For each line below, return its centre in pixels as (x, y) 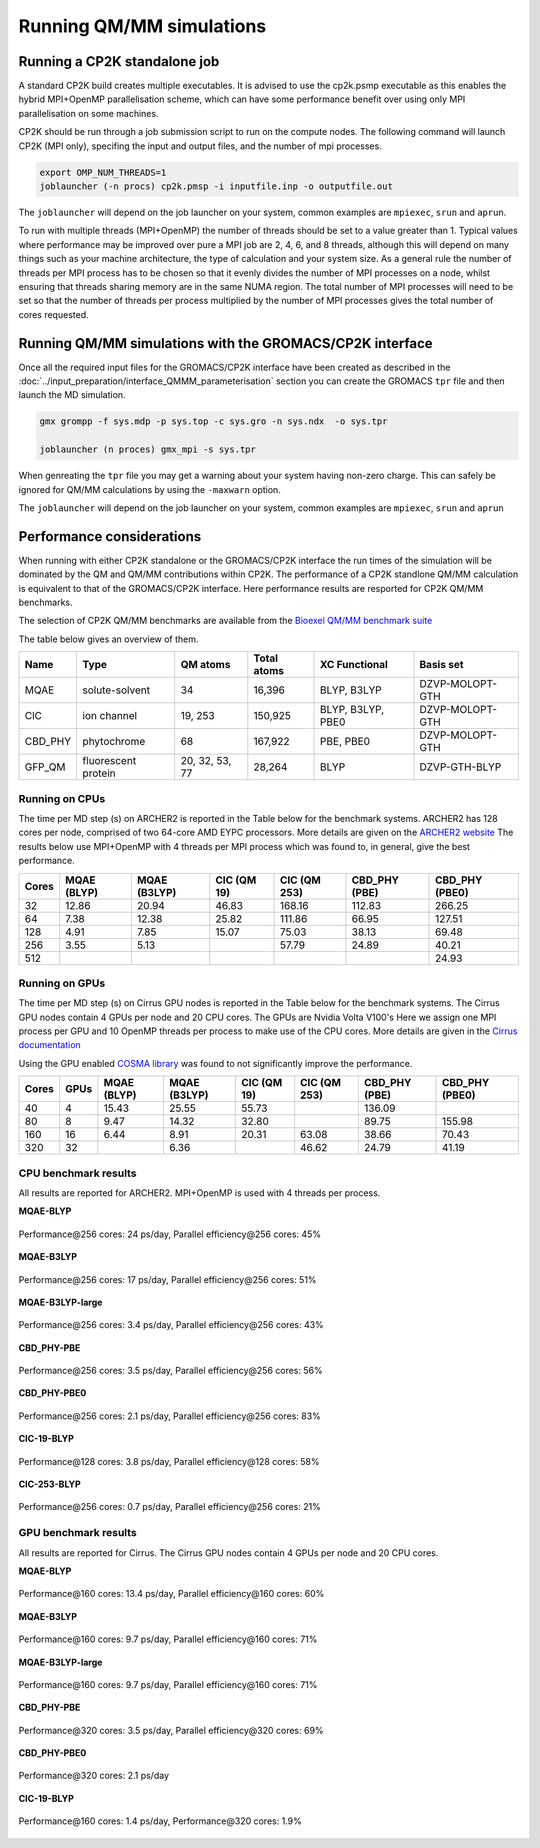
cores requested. (53, 314)
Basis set (441, 665)
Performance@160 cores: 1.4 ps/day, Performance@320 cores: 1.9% (160, 1821)
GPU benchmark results (77, 1533)
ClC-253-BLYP (50, 1484)
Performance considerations (110, 536)
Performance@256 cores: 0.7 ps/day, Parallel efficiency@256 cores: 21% (170, 1507)
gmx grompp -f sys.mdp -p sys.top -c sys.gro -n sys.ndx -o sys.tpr (213, 421)
